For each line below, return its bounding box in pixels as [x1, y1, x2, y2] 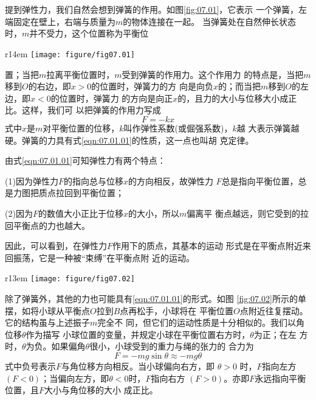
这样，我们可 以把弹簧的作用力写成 [21, 104, 161, 116]
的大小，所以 [128, 206, 179, 219]
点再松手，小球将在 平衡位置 [120, 304, 233, 317]
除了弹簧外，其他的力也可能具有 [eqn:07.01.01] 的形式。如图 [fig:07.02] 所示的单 [5, 292, 306, 304]
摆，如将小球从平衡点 [5, 304, 90, 317]
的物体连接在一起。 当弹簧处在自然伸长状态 [123, 15, 296, 27]
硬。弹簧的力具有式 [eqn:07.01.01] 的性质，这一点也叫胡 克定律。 [5, 133, 254, 146]
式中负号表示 [5, 359, 56, 372]
